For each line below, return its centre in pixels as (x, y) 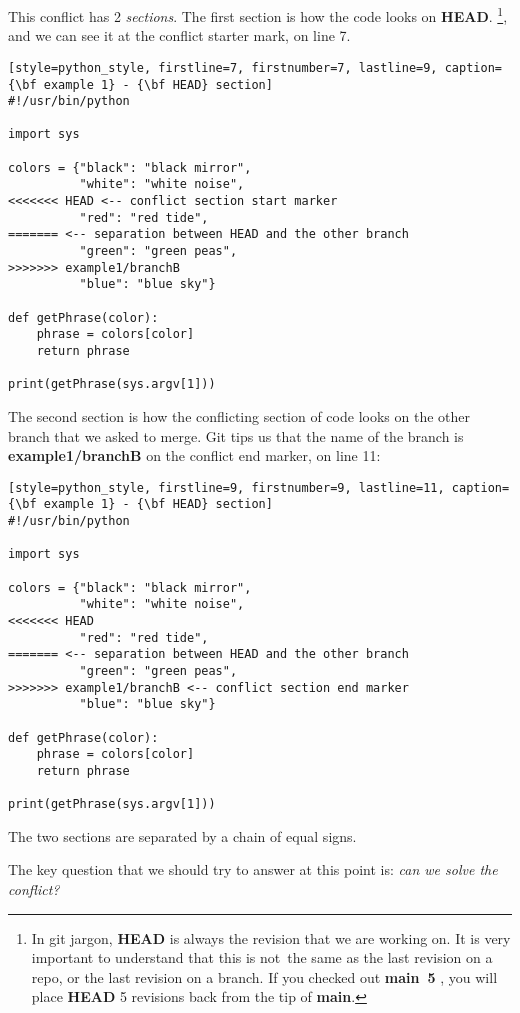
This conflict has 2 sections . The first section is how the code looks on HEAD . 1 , (258, 14)
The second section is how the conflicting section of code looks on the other (239, 415)
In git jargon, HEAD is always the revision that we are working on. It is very (271, 937)
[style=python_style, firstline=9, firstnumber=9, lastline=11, (226, 487)
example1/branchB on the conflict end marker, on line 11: (194, 455)
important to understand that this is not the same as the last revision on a (262, 957)
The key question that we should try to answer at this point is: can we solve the (253, 869)
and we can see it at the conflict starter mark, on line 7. (179, 35)
